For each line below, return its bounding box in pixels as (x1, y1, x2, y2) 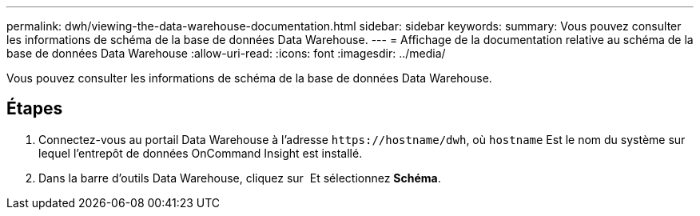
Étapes (6, 98, 63, 119)
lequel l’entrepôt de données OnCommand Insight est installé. (38, 146, 363, 160)
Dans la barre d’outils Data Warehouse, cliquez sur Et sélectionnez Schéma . (38, 170, 441, 185)
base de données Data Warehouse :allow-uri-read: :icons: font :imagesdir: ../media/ (6, 46, 446, 60)
